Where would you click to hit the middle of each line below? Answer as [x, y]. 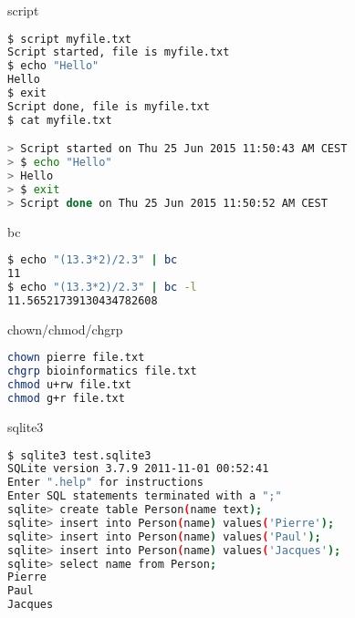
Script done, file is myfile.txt [109, 106]
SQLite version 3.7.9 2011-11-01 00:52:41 [138, 469]
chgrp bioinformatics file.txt [102, 371]
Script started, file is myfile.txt [119, 52]
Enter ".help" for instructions [105, 483]
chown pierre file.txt [76, 358]
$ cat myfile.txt [60, 120]
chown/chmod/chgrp [65, 329]
